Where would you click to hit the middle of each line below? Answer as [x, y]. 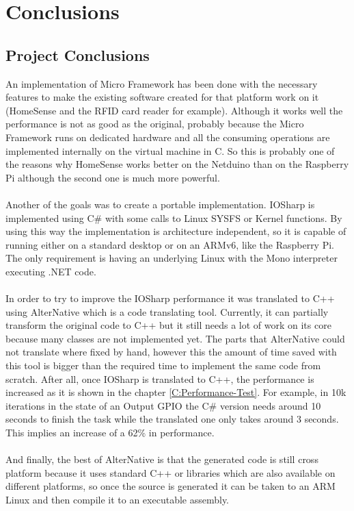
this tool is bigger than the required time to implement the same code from [163, 365]
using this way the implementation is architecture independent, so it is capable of [176, 231]
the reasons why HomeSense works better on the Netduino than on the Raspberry [177, 164]
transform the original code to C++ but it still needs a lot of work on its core [168, 325]
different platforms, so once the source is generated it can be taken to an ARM [171, 486]
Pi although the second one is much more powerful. [113, 177]
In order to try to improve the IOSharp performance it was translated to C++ [170, 298]
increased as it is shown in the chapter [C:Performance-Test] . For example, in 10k [176, 392]
